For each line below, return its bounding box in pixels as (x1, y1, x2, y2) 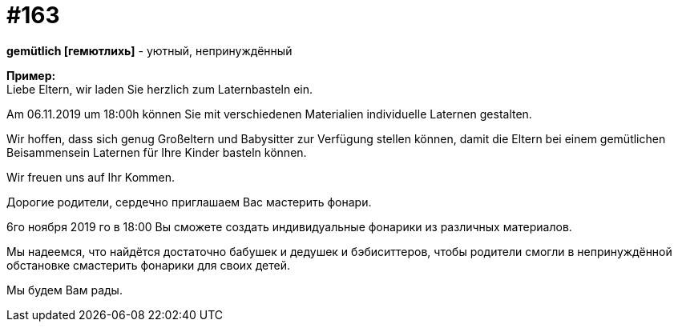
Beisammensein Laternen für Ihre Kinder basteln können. (6, 145, 307, 159)
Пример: (6, 68, 56, 82)
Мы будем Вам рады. (6, 282, 123, 297)
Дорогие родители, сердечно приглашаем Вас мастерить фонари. (6, 194, 372, 209)
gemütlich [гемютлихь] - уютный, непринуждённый (6, 43, 293, 58)
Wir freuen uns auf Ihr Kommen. (6, 170, 176, 184)
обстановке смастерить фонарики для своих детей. (6, 258, 291, 272)
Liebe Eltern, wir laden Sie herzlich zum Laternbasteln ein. (6, 82, 313, 96)
